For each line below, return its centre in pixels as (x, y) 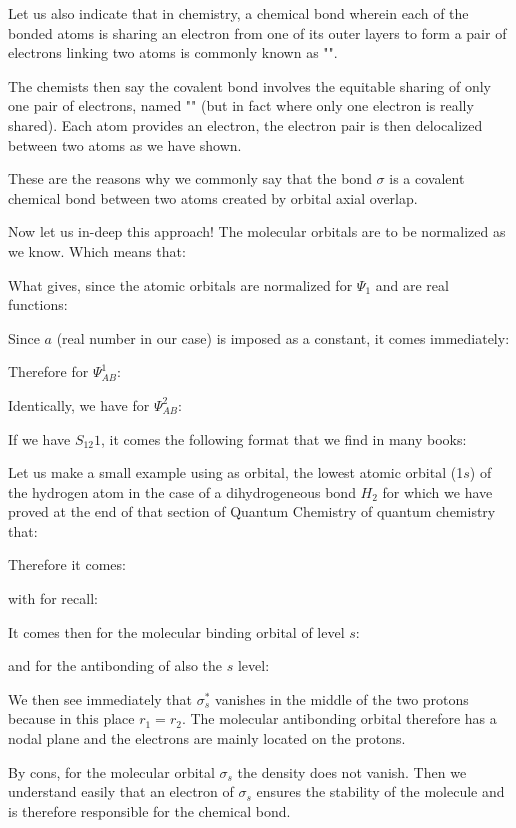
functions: (38, 304)
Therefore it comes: (67, 564)
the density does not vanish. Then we (352, 771)
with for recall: (53, 598)
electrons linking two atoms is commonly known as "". (173, 52)
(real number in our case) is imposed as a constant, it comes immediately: (283, 337)
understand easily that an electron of (121, 791)
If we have (39, 438)
